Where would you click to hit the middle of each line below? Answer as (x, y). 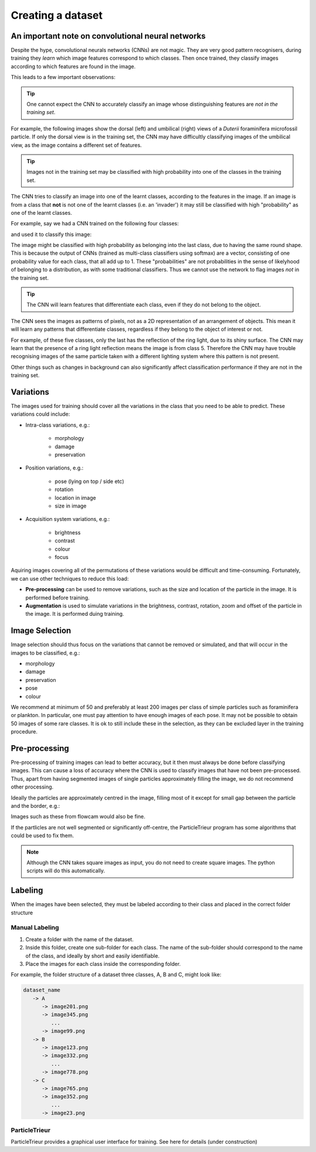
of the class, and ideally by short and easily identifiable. (92, 956)
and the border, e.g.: (35, 805)
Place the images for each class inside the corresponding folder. (103, 964)
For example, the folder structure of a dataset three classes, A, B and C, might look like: (116, 975)
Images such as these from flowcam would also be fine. (78, 817)
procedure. (24, 732)
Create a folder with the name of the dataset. (80, 939)
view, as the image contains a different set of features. (76, 145)
